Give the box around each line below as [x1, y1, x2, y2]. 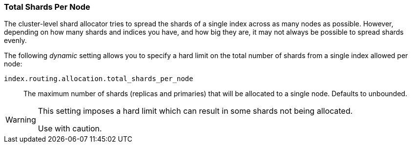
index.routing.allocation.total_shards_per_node [4, 75, 193, 83]
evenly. [4, 36, 27, 45]
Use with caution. [38, 124, 102, 134]
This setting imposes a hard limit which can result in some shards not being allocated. [38, 106, 353, 116]
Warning [5, 115, 36, 125]
